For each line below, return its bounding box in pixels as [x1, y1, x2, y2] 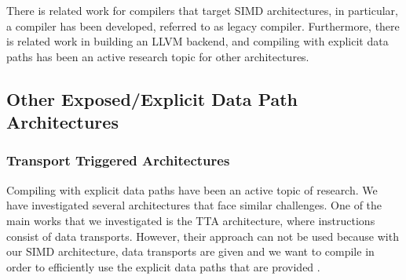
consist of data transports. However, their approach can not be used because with [6, 227, 399, 244]
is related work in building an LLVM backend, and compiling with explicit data [6, 33, 389, 49]
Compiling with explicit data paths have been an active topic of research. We [6, 181, 378, 198]
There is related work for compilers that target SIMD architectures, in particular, [6, 2, 398, 18]
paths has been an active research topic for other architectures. [6, 48, 309, 64]
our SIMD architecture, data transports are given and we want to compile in [6, 243, 375, 260]
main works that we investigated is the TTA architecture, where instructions [6, 212, 375, 228]
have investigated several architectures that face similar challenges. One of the [6, 197, 382, 213]
